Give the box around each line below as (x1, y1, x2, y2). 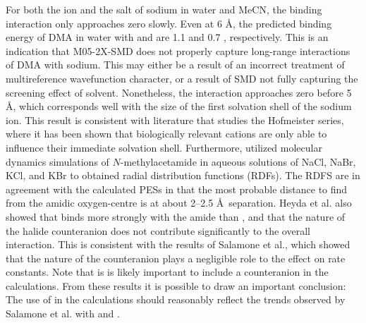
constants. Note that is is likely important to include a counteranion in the (6, 264, 329, 279)
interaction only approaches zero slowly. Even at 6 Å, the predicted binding (6, 16, 332, 30)
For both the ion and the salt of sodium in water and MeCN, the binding (6, 2, 322, 16)
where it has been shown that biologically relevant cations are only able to (6, 126, 327, 141)
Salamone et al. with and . (6, 306, 120, 321)
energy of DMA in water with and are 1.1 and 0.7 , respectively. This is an (6, 30, 329, 44)
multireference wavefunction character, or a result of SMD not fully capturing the (6, 71, 358, 85)
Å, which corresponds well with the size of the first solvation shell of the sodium (6, 99, 352, 114)
